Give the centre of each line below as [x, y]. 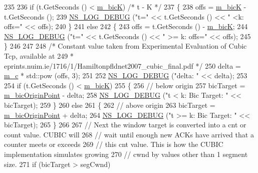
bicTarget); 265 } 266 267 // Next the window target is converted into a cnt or [125, 125]
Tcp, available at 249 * [39, 55]
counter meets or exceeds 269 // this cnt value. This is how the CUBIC [114, 144]
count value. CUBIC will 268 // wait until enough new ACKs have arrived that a [129, 134]
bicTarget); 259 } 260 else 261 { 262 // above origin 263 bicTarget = [110, 105]
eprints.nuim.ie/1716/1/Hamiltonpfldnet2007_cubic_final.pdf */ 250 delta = [122, 65]
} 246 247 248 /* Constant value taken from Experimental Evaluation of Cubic [125, 46]
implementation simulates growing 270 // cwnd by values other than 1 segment [126, 154]
